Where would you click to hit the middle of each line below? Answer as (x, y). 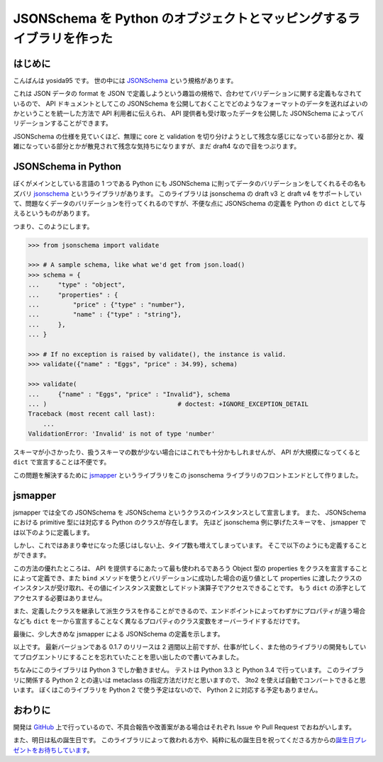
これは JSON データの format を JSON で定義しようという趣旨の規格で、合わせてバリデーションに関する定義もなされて (188, 94)
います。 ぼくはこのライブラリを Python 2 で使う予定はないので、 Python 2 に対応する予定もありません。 (167, 690)
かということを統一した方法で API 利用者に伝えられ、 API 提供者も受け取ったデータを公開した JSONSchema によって (185, 114)
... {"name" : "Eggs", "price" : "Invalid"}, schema (129, 394)
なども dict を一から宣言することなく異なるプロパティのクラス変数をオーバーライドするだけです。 (159, 621)
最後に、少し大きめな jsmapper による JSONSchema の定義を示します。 (118, 634)
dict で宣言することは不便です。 (62, 462)
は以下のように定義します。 (53, 532)
